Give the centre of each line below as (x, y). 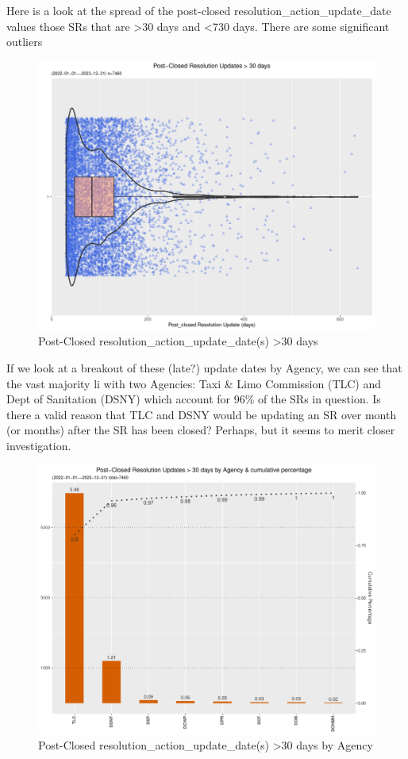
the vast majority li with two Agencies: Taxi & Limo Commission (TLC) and (194, 383)
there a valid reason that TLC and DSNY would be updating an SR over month (202, 414)
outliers (25, 42)
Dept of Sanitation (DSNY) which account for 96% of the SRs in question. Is (194, 399)
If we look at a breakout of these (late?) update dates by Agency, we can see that (204, 368)
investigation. (39, 446)
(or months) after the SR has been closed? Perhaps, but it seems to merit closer (201, 430)
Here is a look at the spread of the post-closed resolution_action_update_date (199, 10)
